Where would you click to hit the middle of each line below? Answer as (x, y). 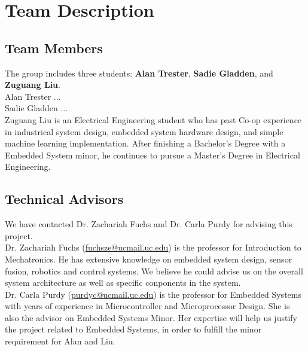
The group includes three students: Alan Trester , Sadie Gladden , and (139, 73)
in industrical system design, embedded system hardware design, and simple (144, 131)
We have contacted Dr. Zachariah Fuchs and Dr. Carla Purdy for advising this (149, 224)
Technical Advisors (64, 199)
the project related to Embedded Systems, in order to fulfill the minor (133, 329)
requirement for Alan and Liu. (60, 341)
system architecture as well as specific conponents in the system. (123, 283)
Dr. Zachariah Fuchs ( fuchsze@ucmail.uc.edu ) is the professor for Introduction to (153, 247)
